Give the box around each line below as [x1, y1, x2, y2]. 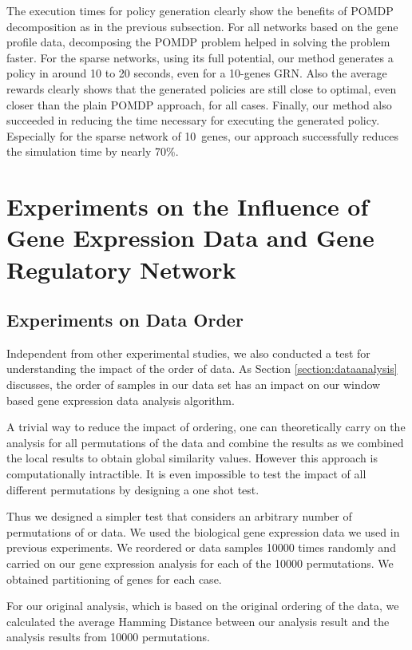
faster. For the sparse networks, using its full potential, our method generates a [6, 49, 394, 65]
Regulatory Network [6, 252, 236, 285]
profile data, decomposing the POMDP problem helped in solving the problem [6, 34, 390, 50]
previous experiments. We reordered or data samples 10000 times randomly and [6, 539, 396, 556]
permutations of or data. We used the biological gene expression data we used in [6, 523, 400, 540]
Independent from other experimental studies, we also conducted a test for [6, 344, 370, 361]
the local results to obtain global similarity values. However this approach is [6, 450, 378, 466]
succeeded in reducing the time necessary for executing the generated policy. [6, 112, 380, 129]
